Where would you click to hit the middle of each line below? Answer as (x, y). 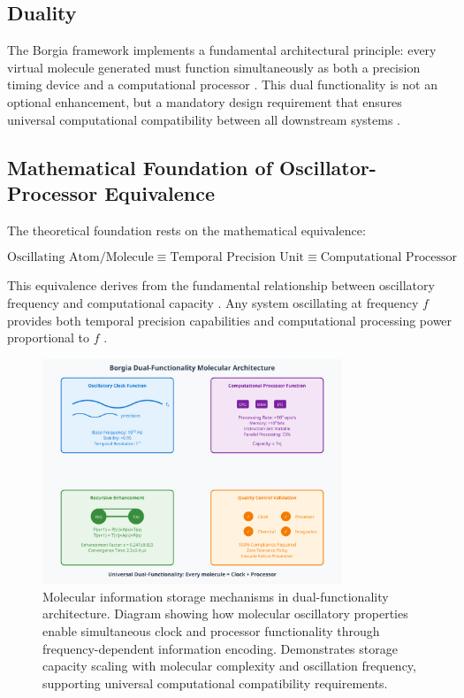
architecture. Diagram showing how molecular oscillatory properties (225, 614)
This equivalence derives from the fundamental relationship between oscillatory (221, 285)
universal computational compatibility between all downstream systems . (204, 119)
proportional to (49, 337)
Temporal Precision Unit (237, 258)
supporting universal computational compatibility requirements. (215, 683)
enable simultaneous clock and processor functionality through (211, 630)
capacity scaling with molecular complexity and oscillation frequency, (229, 666)
